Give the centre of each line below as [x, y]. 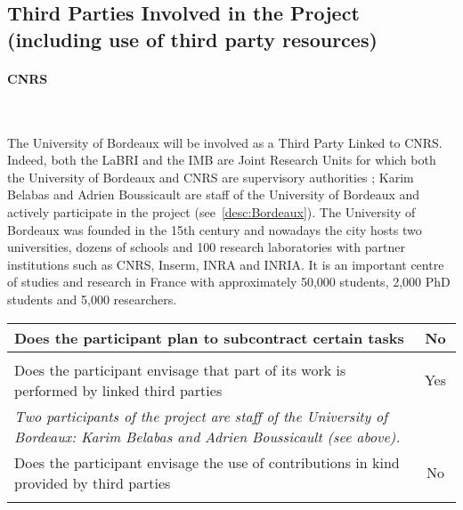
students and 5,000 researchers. [92, 299]
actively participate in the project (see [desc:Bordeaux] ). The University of [211, 211]
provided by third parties [93, 482]
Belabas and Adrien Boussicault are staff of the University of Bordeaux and [214, 194]
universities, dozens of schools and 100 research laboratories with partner [206, 247]
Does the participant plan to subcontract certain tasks [209, 337]
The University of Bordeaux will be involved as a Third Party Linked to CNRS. [225, 142]
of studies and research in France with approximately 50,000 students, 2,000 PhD [229, 282]
